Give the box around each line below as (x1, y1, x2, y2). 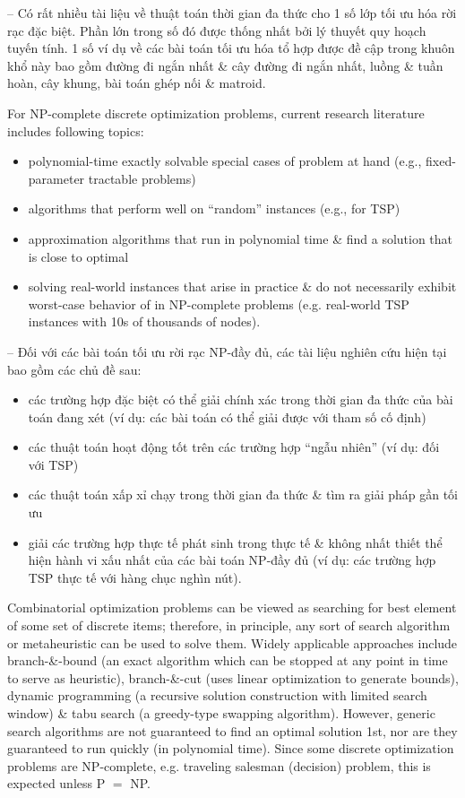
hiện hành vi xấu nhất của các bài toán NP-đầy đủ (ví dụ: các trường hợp (28, 551, 436, 569)
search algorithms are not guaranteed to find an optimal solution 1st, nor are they (7, 721, 458, 740)
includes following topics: (7, 121, 144, 140)
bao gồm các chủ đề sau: (7, 360, 142, 378)
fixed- (426, 152, 456, 170)
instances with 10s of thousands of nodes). (28, 312, 261, 331)
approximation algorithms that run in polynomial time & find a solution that (28, 229, 453, 247)
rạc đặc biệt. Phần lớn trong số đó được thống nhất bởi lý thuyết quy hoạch (7, 21, 426, 39)
